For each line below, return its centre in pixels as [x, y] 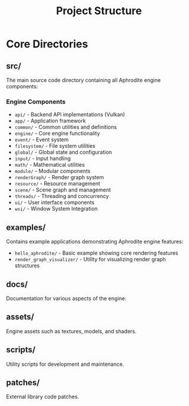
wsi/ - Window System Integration [56, 209]
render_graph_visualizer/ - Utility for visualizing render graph [90, 259]
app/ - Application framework [50, 121]
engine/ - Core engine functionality [57, 134]
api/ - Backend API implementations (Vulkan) [70, 115]
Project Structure [99, 11]
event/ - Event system [42, 139]
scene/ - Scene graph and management [63, 190]
